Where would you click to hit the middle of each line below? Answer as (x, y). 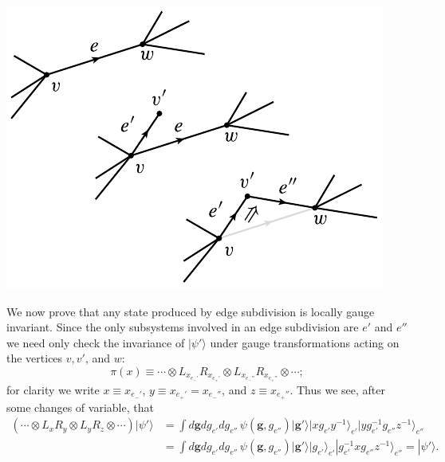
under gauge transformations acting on (305, 342)
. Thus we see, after (337, 389)
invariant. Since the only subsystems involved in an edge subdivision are (183, 327)
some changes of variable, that (80, 407)
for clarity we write (53, 389)
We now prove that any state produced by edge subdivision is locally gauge (191, 311)
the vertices (35, 358)
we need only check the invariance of (96, 342)
